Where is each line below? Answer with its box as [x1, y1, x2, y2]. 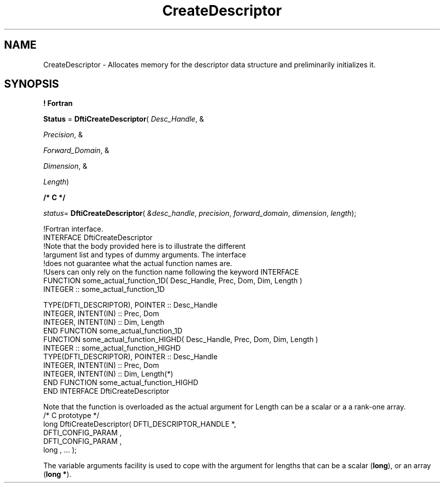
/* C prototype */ [43, 411, 99, 420]
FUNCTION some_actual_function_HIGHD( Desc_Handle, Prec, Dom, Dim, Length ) [43, 335, 318, 344]
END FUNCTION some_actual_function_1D [43, 326, 182, 335]
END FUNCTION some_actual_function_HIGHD [43, 378, 199, 387]
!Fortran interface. [43, 224, 103, 234]
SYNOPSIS [4, 78, 59, 91]
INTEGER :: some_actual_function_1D [43, 285, 165, 294]
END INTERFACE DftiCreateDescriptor [43, 387, 169, 396]
